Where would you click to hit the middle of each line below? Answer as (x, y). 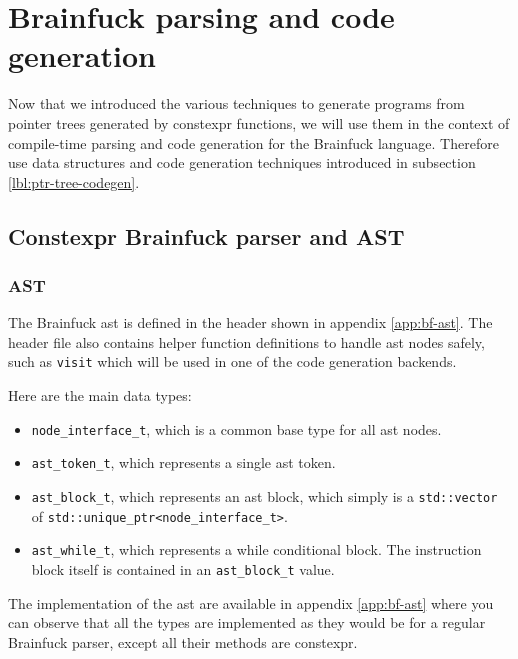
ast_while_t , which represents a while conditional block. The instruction (256, 549)
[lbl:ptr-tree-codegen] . (74, 181)
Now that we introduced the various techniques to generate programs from (236, 103)
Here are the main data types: (100, 395)
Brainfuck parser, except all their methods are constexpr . (183, 641)
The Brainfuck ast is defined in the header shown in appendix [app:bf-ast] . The (250, 322)
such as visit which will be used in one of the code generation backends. (232, 361)
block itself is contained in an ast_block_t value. (183, 569)
